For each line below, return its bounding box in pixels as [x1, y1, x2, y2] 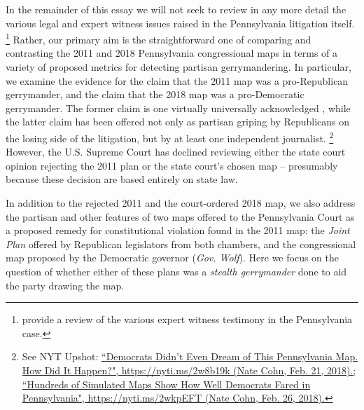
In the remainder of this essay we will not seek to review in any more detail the [6, 2, 346, 16]
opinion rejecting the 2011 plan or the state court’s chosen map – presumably [6, 158, 338, 172]
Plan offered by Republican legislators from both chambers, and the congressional [6, 236, 356, 251]
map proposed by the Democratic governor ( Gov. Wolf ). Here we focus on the [6, 250, 339, 265]
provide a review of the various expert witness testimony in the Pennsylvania [22, 312, 353, 327]
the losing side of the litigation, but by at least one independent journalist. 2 [6, 129, 334, 145]
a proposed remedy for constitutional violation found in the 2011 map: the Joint [6, 223, 350, 238]
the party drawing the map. [6, 278, 125, 292]
